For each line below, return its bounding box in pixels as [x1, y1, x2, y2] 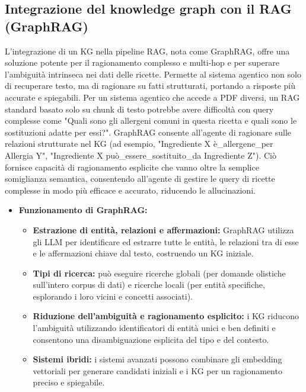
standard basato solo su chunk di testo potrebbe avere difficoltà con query [5, 102, 274, 115]
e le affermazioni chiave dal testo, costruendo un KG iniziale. [33, 247, 254, 259]
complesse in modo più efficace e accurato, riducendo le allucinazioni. [5, 184, 256, 196]
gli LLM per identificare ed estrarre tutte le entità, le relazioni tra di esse [33, 235, 299, 248]
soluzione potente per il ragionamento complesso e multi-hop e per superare [5, 56, 279, 69]
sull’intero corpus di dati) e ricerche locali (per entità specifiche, [33, 278, 265, 291]
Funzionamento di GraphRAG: [18, 204, 148, 216]
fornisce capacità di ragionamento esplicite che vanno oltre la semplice [5, 160, 259, 173]
